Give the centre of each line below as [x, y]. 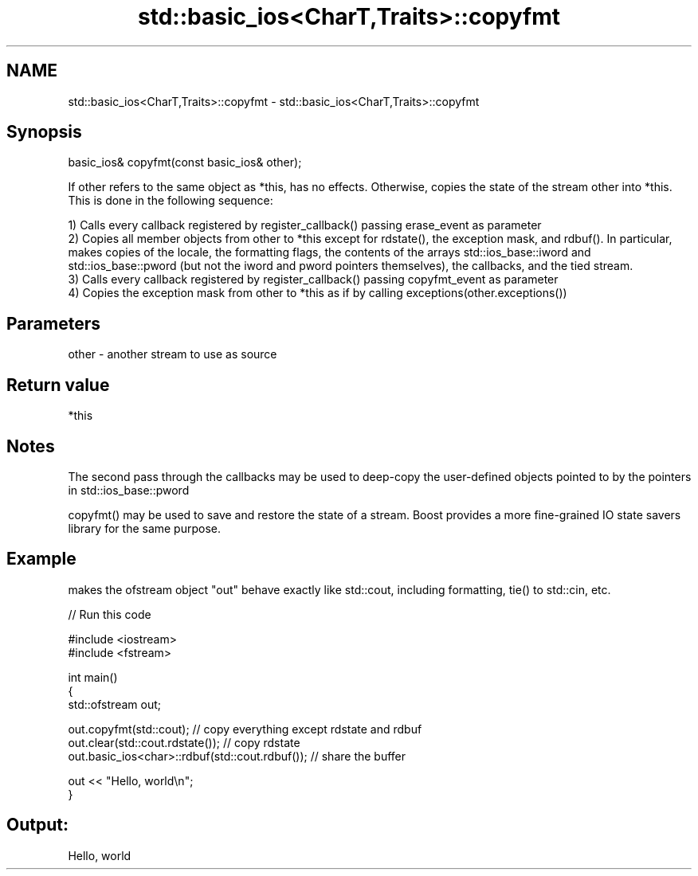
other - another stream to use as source [173, 354]
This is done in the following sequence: [171, 201]
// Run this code [110, 614]
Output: [37, 825]
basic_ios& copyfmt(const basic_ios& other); [185, 162]
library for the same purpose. [145, 528]
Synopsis [44, 132]
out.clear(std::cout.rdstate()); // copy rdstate [184, 742]
